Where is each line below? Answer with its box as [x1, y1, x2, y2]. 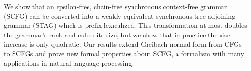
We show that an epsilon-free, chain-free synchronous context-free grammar [4, 1, 227, 11]
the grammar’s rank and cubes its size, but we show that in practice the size [4, 29, 231, 39]
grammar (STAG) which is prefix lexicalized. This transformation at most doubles [4, 20, 247, 30]
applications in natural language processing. [4, 58, 134, 68]
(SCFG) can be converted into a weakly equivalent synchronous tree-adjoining [4, 11, 236, 21]
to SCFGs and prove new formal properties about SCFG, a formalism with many [4, 48, 244, 58]
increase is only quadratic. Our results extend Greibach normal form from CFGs [4, 39, 242, 49]
